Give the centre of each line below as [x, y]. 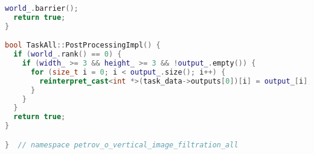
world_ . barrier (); [42, 8]
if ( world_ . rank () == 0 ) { [68, 54]
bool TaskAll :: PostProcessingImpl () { [83, 45]
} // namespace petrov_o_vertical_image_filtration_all [122, 145]
